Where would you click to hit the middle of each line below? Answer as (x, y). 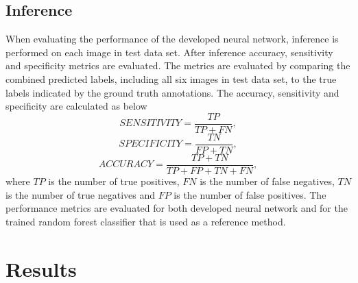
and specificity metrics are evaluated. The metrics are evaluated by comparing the (178, 65)
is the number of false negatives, (267, 181)
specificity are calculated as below (76, 106)
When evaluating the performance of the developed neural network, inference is (172, 39)
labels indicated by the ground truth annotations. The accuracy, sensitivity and (172, 92)
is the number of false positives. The (250, 194)
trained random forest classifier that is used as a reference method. (146, 221)
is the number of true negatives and (81, 194)
